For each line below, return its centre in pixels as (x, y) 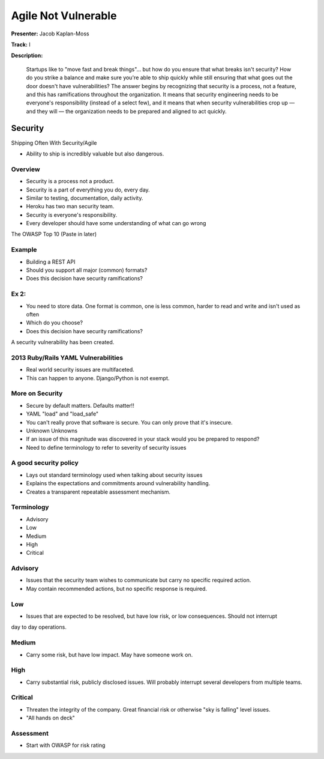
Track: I (21, 44)
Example (24, 250)
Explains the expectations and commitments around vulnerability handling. (118, 483)
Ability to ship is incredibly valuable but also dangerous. (95, 154)
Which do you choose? (55, 323)
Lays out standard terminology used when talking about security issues (114, 475)
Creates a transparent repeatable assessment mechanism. (98, 492)
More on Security (37, 393)
